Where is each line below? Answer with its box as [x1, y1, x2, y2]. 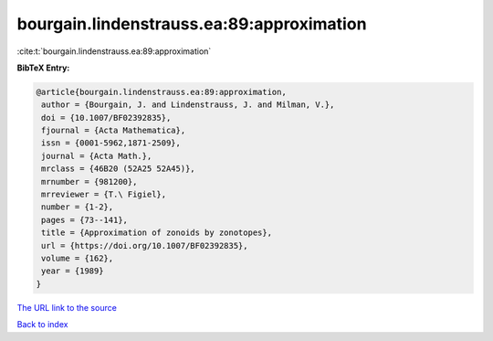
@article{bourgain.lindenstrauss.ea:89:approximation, [36, 87, 287, 97]
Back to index [16, 319, 68, 330]
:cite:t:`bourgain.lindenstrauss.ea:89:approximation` [16, 46, 212, 57]
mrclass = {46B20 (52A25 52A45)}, [41, 164, 195, 174]
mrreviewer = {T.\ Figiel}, [41, 189, 167, 200]
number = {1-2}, [41, 202, 114, 212]
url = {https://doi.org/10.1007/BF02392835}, [41, 240, 248, 250]
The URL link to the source [16, 302, 118, 313]
